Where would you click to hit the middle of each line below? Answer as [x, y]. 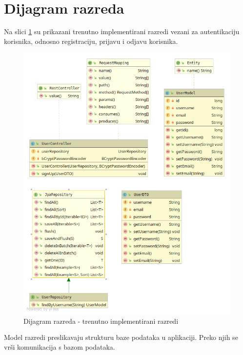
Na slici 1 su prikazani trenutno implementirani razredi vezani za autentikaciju [122, 31]
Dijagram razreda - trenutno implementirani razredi [101, 321]
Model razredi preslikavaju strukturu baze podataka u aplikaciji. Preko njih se [121, 337]
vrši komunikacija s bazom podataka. [60, 346]
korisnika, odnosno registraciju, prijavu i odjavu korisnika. [91, 41]
